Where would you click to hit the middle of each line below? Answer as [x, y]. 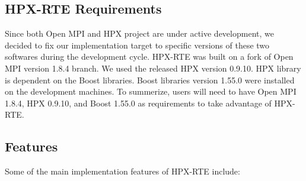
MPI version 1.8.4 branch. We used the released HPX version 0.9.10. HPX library [153, 68]
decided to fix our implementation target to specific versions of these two [137, 45]
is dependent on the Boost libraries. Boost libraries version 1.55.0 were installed [150, 80]
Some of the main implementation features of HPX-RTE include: [122, 171]
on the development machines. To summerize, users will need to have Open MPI [151, 91]
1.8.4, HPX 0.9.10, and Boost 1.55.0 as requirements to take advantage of [138, 103]
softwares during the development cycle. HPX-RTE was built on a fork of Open [149, 56]
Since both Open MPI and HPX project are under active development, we [139, 33]
